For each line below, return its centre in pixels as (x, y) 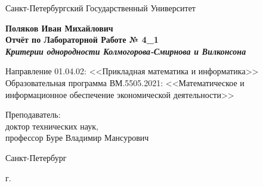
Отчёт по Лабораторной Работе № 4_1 (82, 40)
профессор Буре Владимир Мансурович (77, 138)
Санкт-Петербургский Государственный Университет (100, 8)
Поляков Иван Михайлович (59, 28)
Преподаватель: (33, 114)
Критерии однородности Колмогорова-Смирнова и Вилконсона (126, 51)
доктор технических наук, (52, 126)
